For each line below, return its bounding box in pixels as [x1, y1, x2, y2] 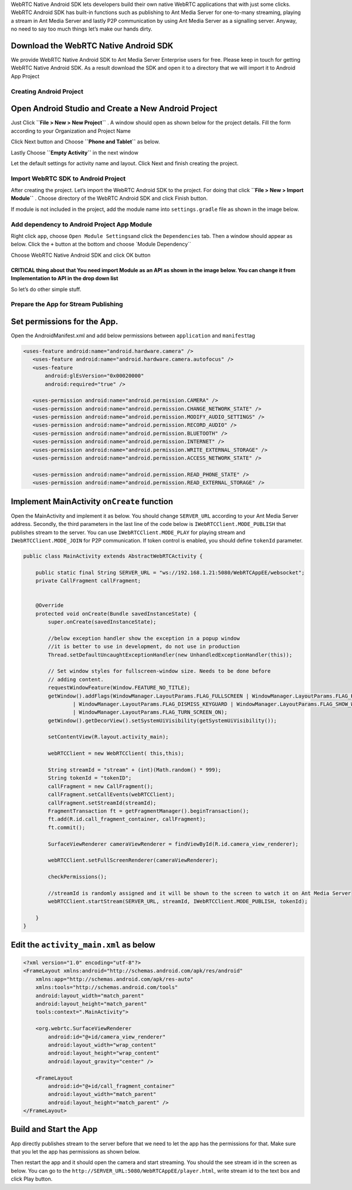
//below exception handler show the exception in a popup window [48, 635, 240, 642]
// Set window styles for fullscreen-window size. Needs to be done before [48, 668, 271, 675]
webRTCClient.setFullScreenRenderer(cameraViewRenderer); [48, 857, 218, 864]
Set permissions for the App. [11, 316, 119, 326]
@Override [35, 602, 64, 609]
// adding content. [48, 676, 104, 683]
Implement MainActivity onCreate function [11, 497, 173, 507]
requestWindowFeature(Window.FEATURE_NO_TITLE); [48, 685, 191, 691]
